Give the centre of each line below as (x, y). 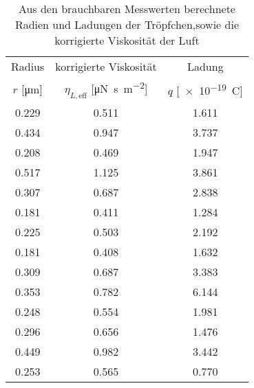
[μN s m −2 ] (119, 88)
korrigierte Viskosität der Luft (127, 40)
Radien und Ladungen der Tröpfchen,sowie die (127, 24)
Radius (28, 66)
